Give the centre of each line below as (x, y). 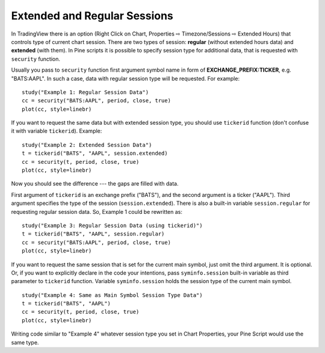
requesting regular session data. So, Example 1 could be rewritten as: (97, 211)
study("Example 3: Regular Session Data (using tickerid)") (112, 225)
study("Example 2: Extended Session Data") (87, 145)
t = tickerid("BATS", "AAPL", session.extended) (95, 153)
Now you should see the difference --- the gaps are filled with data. (95, 184)
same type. (25, 342)
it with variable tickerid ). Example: (57, 131)
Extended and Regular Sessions (92, 16)
